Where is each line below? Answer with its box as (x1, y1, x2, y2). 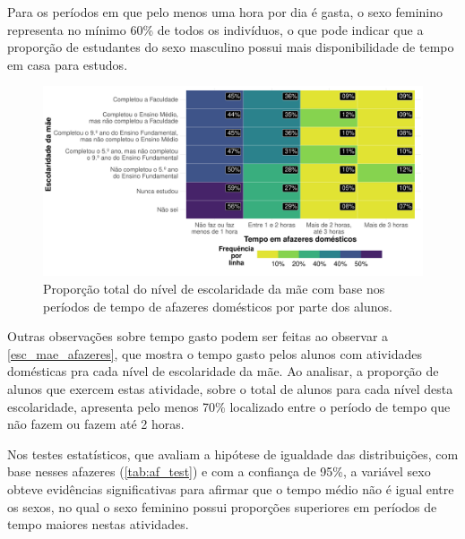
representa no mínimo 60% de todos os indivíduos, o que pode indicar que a (7, 20, 424, 38)
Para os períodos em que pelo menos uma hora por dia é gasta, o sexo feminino (7, 3, 443, 21)
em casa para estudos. (7, 55, 128, 73)
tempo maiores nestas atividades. (7, 515, 189, 534)
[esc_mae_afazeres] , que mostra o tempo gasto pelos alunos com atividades (7, 344, 422, 363)
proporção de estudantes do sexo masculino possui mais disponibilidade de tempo (7, 38, 454, 56)
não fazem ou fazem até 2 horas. (7, 415, 185, 433)
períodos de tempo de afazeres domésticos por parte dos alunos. (43, 296, 392, 315)
